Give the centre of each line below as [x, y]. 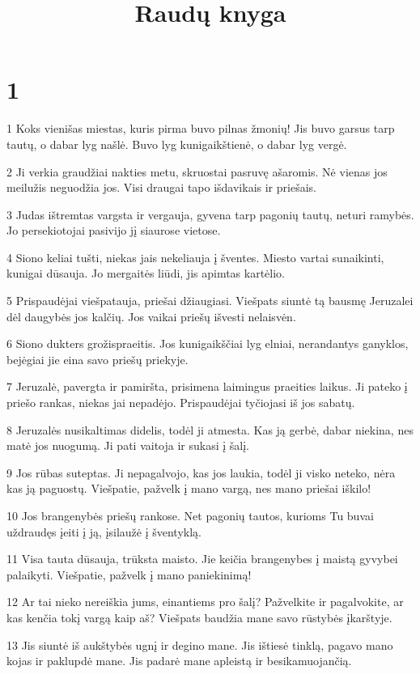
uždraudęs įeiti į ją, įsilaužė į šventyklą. [104, 531]
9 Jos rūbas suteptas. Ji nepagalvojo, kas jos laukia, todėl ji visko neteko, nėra [201, 472]
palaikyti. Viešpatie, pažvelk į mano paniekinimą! [129, 574]
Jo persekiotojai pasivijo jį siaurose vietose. [114, 230]
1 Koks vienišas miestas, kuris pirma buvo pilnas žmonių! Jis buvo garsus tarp [201, 128]
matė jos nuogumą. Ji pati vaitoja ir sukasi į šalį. [128, 445]
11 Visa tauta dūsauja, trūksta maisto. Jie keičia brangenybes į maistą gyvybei [202, 559]
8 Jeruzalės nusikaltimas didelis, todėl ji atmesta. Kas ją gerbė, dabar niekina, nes [210, 429]
